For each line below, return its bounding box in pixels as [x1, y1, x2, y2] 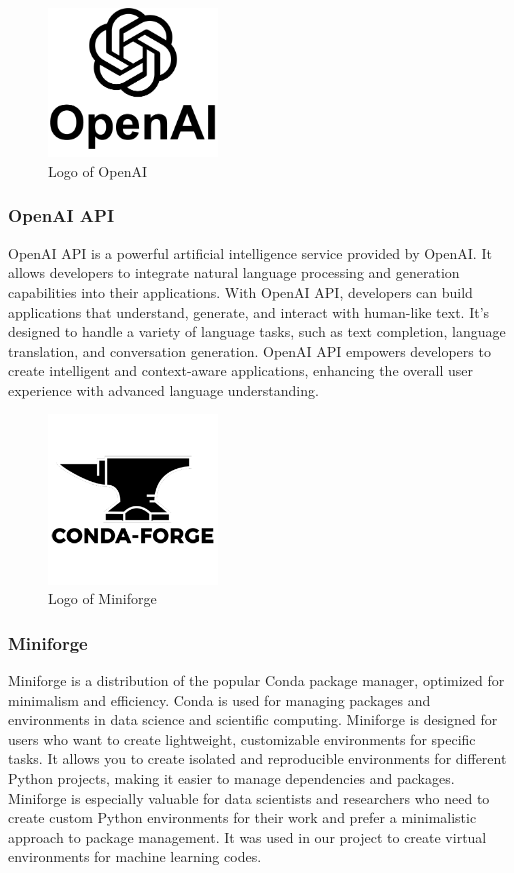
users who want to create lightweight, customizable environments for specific [8, 728, 476, 749]
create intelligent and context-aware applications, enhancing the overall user [8, 360, 474, 381]
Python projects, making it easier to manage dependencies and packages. [8, 767, 455, 788]
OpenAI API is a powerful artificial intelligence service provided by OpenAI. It [8, 242, 492, 263]
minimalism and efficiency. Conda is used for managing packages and [8, 689, 431, 710]
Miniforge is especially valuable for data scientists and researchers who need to [8, 787, 490, 808]
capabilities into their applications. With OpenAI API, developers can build [8, 281, 473, 302]
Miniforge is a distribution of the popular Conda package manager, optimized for [8, 669, 505, 690]
